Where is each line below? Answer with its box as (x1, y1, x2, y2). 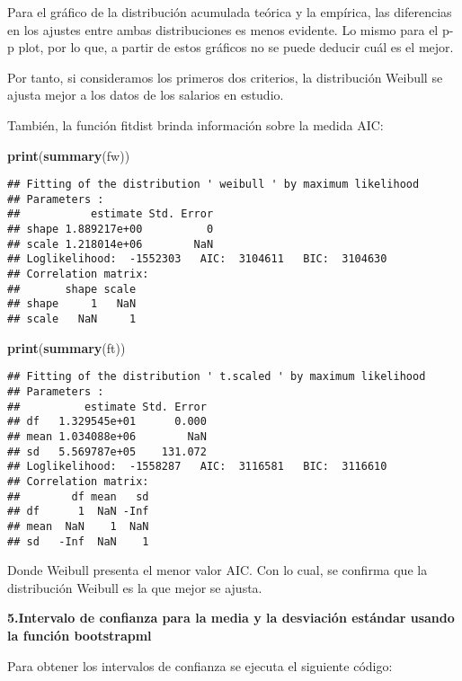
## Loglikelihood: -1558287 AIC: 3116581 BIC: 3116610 (7, 460, 387, 473)
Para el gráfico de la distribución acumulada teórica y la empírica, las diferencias (7, 3, 452, 21)
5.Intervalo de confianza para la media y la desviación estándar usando (7, 608, 455, 627)
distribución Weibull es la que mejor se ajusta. (7, 578, 262, 597)
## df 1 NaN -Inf (7, 505, 149, 518)
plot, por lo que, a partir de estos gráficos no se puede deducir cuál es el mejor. (18, 38, 454, 57)
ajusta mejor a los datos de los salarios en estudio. (7, 85, 284, 104)
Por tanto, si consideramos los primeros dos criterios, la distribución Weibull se (7, 67, 443, 86)
